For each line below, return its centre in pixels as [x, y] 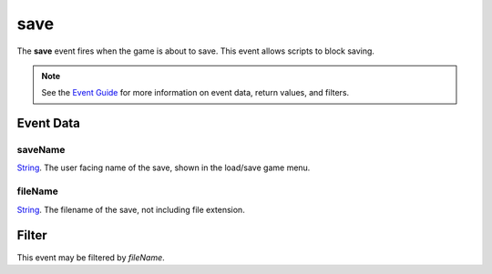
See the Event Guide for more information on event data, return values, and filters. [195, 93]
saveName [41, 150]
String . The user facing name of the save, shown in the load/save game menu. [164, 167]
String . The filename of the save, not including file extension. [131, 209]
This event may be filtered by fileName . [91, 257]
